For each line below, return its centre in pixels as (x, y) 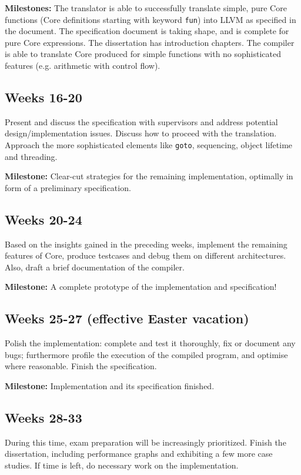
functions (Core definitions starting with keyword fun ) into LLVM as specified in (150, 19)
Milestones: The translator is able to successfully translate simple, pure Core (146, 8)
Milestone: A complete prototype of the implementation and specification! (141, 287)
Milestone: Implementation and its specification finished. (110, 386)
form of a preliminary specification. (68, 187)
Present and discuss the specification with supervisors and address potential (141, 121)
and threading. (31, 156)
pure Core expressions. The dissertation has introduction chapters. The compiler (150, 42)
